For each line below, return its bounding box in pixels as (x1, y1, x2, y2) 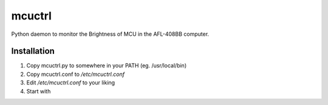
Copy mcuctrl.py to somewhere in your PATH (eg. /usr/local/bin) (26, 62, 187, 69)
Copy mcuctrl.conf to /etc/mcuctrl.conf (26, 70, 125, 78)
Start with (26, 87, 51, 95)
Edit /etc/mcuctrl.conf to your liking (26, 79, 115, 86)
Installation (11, 46, 55, 56)
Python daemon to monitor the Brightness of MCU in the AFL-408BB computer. (11, 30, 210, 38)
